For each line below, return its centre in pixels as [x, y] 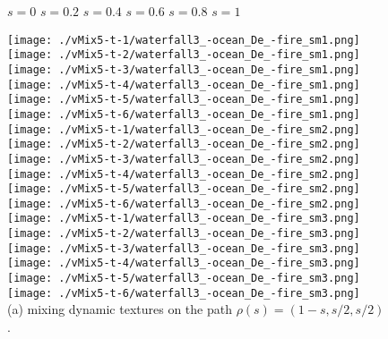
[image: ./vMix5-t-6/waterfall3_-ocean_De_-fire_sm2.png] [184, 203]
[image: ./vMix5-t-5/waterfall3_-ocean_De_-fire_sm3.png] [184, 279]
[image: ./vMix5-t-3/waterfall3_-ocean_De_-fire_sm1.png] [184, 69]
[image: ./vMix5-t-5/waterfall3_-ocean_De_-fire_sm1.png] [184, 100]
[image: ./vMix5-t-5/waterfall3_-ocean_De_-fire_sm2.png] [184, 189]
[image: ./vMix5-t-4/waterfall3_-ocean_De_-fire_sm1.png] [184, 85]
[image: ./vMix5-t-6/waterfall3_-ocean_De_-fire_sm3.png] [184, 293]
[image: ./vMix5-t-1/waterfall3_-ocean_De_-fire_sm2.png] [184, 129]
